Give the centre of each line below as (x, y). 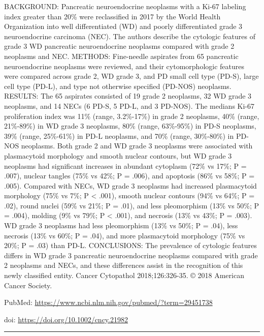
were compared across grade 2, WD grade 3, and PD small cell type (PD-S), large (131, 76)
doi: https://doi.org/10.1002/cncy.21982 (66, 319)
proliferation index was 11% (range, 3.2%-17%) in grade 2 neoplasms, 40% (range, (132, 116)
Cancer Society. (28, 285)
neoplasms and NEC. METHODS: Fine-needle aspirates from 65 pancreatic (121, 56)
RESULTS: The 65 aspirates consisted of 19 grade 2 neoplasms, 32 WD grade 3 (128, 96)
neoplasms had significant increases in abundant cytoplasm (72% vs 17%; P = (125, 165)
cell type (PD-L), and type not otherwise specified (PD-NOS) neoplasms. (118, 86)
